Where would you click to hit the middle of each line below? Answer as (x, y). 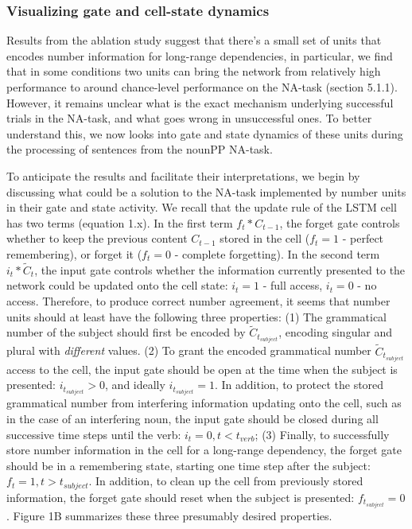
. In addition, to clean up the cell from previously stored (226, 481)
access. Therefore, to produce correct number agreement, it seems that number (198, 300)
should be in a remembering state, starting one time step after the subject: (189, 465)
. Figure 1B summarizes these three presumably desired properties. (169, 515)
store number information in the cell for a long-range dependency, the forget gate (204, 450)
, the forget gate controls (340, 222)
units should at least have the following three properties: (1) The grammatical (197, 316)
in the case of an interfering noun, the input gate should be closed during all (192, 419)
